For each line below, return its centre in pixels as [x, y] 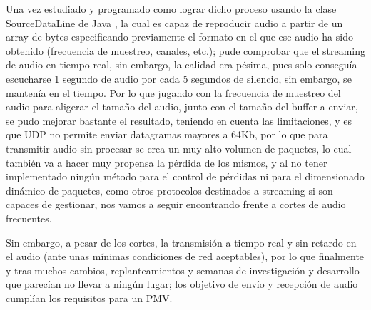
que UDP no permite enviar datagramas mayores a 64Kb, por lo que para [167, 134]
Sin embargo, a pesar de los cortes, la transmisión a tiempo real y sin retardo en [181, 242]
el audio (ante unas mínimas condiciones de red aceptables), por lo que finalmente [185, 256]
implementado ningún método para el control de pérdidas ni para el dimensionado [185, 176]
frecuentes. [29, 218]
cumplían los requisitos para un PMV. [89, 298]
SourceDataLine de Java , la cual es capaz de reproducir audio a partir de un [174, 22]
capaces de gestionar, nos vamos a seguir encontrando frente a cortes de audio [176, 204]
